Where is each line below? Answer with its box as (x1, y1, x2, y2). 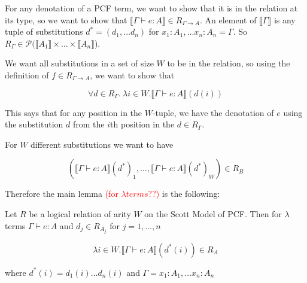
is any (273, 13, 296, 26)
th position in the (110, 118, 175, 130)
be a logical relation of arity (29, 207, 131, 220)
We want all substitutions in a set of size (5, 57, 154, 69)
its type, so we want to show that (5, 13, 127, 26)
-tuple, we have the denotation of (152, 106, 274, 118)
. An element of (199, 13, 257, 26)
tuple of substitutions (5, 25, 83, 38)
